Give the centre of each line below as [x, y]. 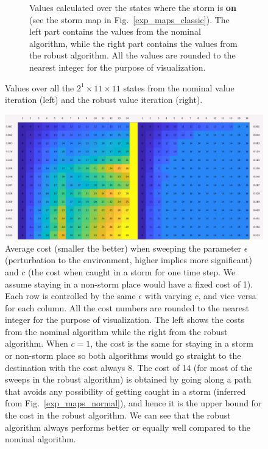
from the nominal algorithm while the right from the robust [116, 331]
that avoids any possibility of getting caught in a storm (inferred [125, 391]
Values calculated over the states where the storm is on [133, 7]
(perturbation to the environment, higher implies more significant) [129, 260]
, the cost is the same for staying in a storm [172, 343]
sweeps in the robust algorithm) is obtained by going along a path [128, 379]
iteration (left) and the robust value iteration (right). [104, 100]
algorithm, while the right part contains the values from [133, 43]
